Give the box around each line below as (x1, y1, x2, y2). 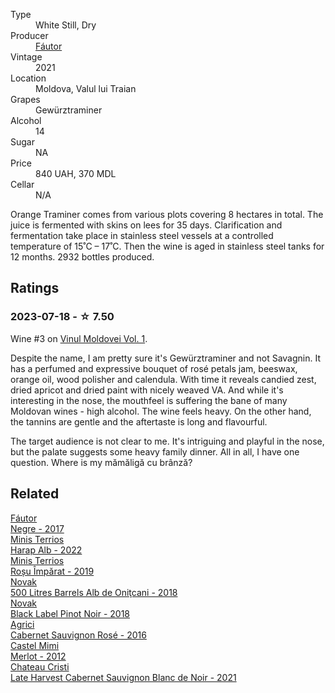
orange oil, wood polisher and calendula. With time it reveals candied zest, (10, 373, 317, 385)
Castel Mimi (10, 639, 60, 651)
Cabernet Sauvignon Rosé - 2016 (10, 629, 147, 641)
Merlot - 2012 (10, 650, 67, 662)
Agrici (10, 618, 35, 630)
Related (10, 485, 60, 503)
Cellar (10, 179, 35, 190)
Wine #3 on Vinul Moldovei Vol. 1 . (10, 332, 148, 344)
